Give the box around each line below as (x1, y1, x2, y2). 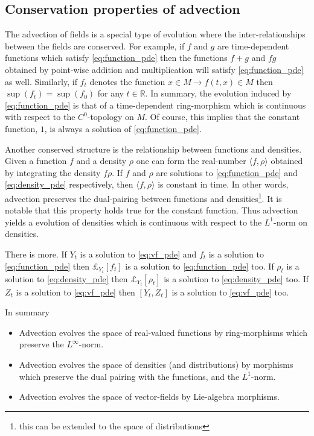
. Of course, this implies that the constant (145, 110, 300, 123)
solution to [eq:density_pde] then (5, 272, 128, 285)
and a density (76, 154, 127, 167)
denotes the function (89, 75, 165, 87)
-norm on (274, 215, 308, 228)
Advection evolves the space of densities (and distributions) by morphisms (19, 358, 293, 371)
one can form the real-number (136, 154, 246, 167)
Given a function (5, 154, 67, 167)
